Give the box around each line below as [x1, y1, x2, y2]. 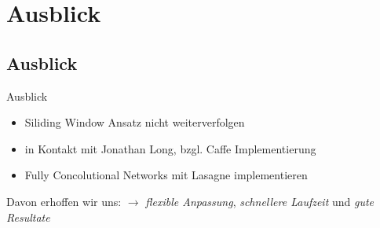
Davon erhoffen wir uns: [6, 193, 122, 209]
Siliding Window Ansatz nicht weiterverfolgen [24, 114, 245, 131]
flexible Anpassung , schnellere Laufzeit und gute [145, 193, 375, 209]
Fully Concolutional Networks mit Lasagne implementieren [24, 167, 308, 183]
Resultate [6, 208, 50, 225]
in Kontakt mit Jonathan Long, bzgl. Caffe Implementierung [24, 140, 316, 156]
